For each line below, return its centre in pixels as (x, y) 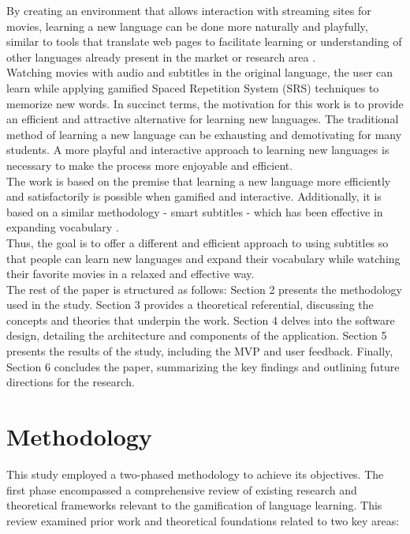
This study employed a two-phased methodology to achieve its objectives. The (195, 474)
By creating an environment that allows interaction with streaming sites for (189, 10)
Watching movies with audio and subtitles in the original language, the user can (200, 72)
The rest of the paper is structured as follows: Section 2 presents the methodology (204, 289)
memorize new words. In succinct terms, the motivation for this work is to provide (205, 103)
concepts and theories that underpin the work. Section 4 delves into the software (201, 320)
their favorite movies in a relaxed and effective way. (130, 274)
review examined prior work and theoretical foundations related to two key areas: (203, 520)
